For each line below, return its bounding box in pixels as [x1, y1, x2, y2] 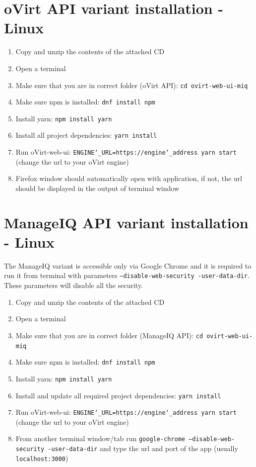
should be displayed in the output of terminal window [15, 183, 180, 193]
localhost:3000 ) [15, 453, 68, 463]
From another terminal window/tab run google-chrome [15, 433, 185, 444]
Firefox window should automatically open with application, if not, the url [15, 173, 242, 184]
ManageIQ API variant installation [4, 212, 249, 232]
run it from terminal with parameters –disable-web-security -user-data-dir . [4, 270, 250, 280]
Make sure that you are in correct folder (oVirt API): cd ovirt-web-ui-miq [15, 80, 248, 90]
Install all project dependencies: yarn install [15, 130, 157, 140]
